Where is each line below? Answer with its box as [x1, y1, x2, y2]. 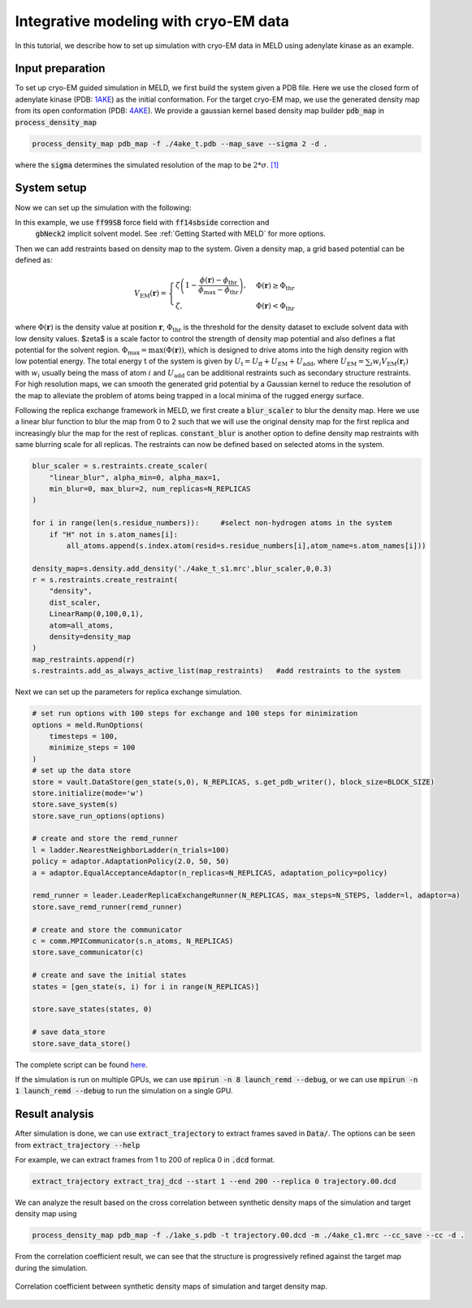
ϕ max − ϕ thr [197, 285, 239, 296]
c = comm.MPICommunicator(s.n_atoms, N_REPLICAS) [32, 936, 234, 945]
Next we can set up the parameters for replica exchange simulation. [15, 687, 242, 697]
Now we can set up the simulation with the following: [15, 202, 192, 212]
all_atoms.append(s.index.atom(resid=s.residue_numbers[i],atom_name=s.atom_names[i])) [66, 541, 427, 550]
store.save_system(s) [32, 800, 119, 809]
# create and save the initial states [32, 971, 187, 980]
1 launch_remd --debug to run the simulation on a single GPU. [15, 1086, 233, 1096]
